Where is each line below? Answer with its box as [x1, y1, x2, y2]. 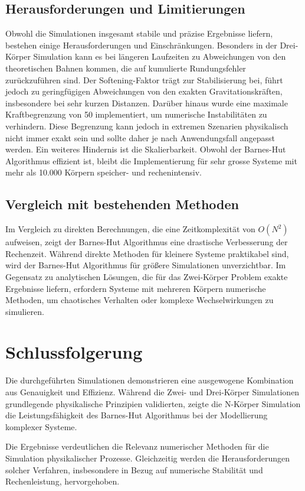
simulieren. [5, 305, 44, 317]
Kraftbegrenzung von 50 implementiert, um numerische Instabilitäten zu [5, 108, 267, 121]
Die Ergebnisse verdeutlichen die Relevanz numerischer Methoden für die [5, 440, 269, 453]
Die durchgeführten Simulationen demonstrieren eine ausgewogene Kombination [5, 374, 294, 386]
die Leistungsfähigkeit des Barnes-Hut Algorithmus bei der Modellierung [5, 409, 268, 421]
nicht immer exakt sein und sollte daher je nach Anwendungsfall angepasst [5, 131, 276, 144]
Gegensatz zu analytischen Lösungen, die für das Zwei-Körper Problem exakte [5, 270, 288, 282]
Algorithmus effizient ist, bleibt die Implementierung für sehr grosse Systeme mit [5, 154, 297, 167]
